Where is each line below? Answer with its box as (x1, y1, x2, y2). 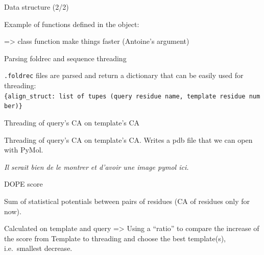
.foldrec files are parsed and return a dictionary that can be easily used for (4, 70, 244, 81)
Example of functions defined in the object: (4, 18, 139, 29)
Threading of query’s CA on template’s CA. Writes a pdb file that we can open (4, 134, 253, 145)
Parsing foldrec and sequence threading (4, 53, 127, 63)
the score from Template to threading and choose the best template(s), (4, 233, 226, 243)
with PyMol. (4, 144, 43, 155)
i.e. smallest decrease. (4, 243, 73, 253)
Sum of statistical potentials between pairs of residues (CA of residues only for (4, 195, 250, 206)
